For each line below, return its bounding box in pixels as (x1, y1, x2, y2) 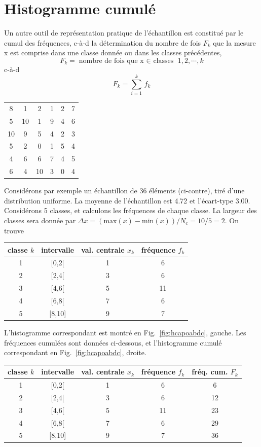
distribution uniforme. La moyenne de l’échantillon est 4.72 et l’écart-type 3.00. (4, 195, 250, 205)
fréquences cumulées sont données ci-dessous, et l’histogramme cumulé (4, 337, 222, 348)
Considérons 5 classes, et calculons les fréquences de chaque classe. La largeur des (4, 205, 257, 216)
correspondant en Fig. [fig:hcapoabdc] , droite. (4, 347, 146, 358)
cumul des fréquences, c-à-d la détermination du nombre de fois (4, 37, 201, 48)
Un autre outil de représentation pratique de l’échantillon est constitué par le (4, 27, 244, 38)
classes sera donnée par (4, 215, 76, 225)
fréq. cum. (192, 366, 228, 377)
